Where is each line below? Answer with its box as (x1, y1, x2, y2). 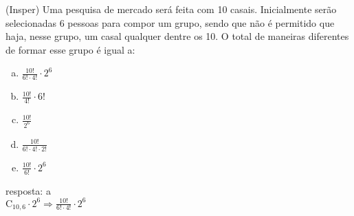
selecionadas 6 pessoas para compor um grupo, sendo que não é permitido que (5, 15, 335, 30)
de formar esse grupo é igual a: (5, 42, 135, 56)
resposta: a (5, 183, 51, 197)
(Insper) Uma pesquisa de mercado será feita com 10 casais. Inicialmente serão (5, 2, 337, 16)
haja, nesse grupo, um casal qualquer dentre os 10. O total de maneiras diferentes (5, 29, 349, 43)
